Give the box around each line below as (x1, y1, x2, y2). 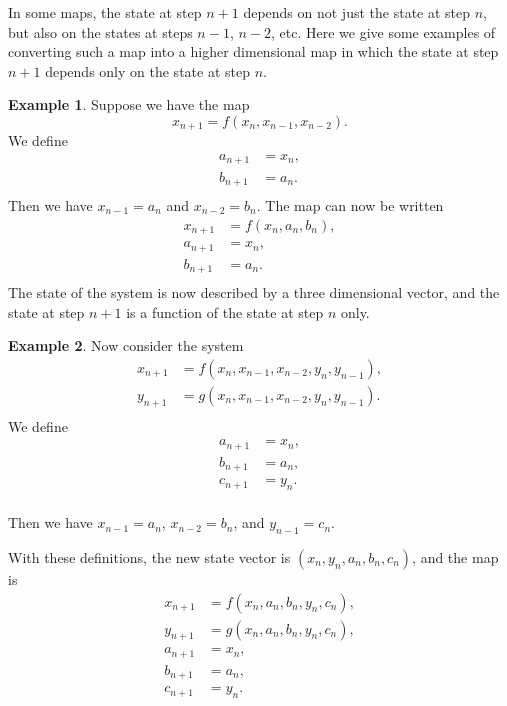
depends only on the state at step (45, 60, 250, 81)
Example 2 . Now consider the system (8, 335, 244, 356)
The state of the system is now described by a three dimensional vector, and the (8, 282, 500, 303)
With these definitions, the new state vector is (8, 546, 291, 567)
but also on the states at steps (8, 21, 193, 42)
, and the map (412, 546, 499, 567)
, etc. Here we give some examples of (270, 21, 496, 42)
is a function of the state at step (126, 301, 324, 322)
